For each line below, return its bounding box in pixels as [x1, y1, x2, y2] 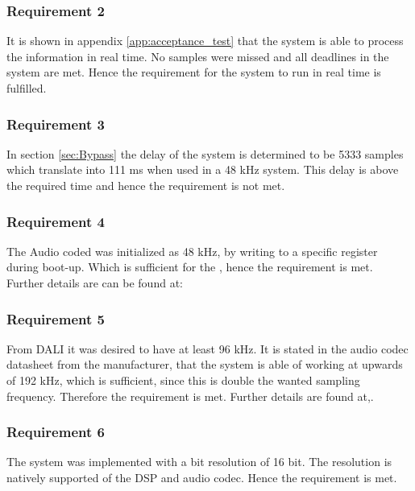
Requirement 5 [6, 308, 105, 328]
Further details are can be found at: [6, 274, 183, 291]
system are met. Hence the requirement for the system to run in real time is [6, 64, 381, 80]
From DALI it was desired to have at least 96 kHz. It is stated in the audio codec [6, 340, 409, 357]
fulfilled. [6, 80, 47, 96]
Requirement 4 [6, 211, 105, 231]
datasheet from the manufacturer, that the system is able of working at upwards [6, 356, 403, 373]
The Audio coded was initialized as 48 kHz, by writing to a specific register [6, 242, 378, 259]
